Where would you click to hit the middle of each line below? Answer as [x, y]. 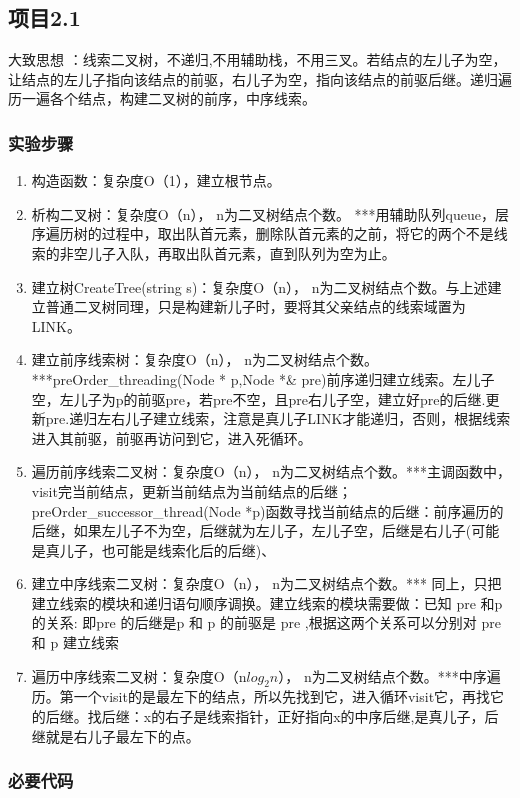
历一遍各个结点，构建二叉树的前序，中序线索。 [162, 98]
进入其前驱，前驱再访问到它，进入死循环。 [171, 437]
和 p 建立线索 [75, 642]
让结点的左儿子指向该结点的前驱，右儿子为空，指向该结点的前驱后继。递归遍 [260, 78]
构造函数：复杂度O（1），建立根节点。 [156, 180]
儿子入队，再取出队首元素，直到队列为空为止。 [241, 252]
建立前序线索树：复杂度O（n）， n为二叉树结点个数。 [204, 359]
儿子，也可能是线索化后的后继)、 [167, 549]
